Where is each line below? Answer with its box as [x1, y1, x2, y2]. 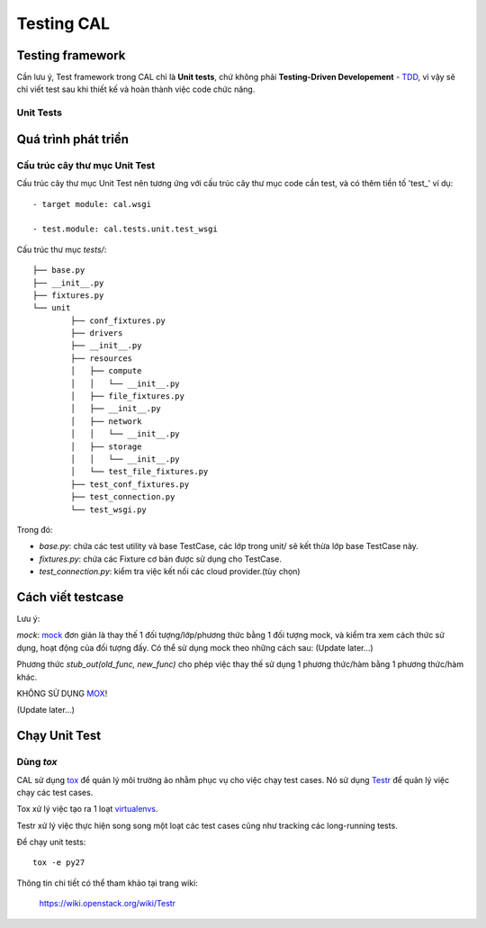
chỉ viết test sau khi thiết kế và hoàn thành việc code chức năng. [16, 84, 256, 95]
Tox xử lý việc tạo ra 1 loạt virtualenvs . [16, 804, 158, 815]
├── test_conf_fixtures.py [70, 479, 190, 490]
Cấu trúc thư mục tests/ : [16, 244, 107, 255]
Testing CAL [16, 14, 111, 33]
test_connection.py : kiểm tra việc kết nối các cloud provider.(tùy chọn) [39, 566, 301, 577]
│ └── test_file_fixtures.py [70, 466, 209, 477]
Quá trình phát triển [16, 131, 130, 147]
